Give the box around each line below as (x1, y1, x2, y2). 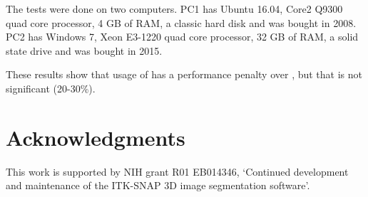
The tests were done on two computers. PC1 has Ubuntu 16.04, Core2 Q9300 (6, 1, 343, 16)
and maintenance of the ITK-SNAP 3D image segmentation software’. (6, 178, 310, 193)
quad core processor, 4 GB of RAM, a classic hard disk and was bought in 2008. (6, 15, 357, 30)
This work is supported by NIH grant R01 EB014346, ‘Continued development (6, 164, 349, 179)
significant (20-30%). (6, 80, 96, 95)
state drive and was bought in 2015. (6, 43, 163, 58)
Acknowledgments (6, 122, 185, 151)
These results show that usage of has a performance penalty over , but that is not (6, 67, 362, 82)
